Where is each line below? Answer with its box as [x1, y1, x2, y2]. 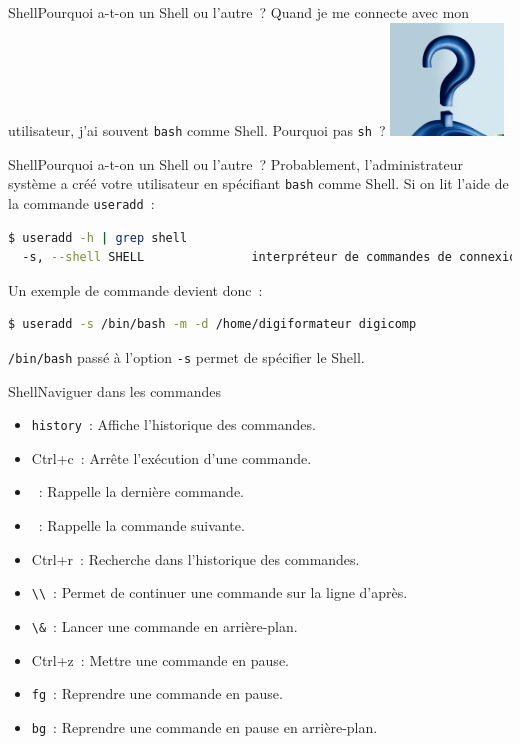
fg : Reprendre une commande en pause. [31, 683, 283, 704]
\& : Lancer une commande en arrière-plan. [31, 615, 298, 636]
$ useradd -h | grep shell [8, 230, 188, 245]
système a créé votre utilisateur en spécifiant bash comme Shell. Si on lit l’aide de [8, 173, 509, 194]
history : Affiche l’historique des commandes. [31, 414, 316, 435]
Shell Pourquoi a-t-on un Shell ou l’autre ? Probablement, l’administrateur [8, 153, 463, 174]
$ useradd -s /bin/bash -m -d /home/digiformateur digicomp [8, 317, 417, 332]
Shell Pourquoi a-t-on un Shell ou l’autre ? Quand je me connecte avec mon [8, 2, 470, 22]
